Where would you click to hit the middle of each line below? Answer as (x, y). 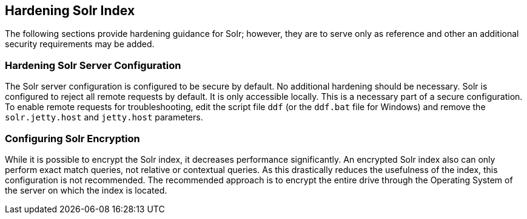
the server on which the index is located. (86, 190)
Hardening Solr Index (70, 11)
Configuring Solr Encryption (72, 138)
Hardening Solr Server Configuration (93, 65)
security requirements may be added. (80, 44)
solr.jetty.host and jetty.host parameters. (104, 117)
